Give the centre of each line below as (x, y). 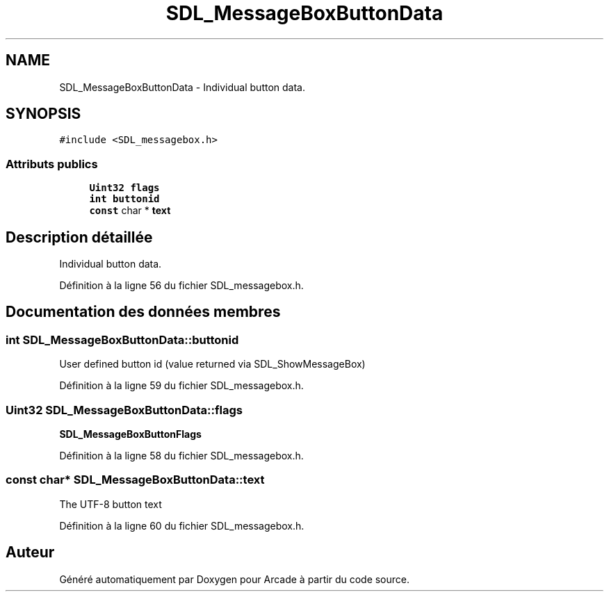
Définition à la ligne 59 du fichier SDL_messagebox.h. (181, 386)
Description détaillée (79, 237)
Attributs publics (52, 164)
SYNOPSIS (43, 114)
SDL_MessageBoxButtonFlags (130, 434)
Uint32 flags (124, 188)
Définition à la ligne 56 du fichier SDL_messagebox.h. (181, 286)
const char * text (130, 211)
